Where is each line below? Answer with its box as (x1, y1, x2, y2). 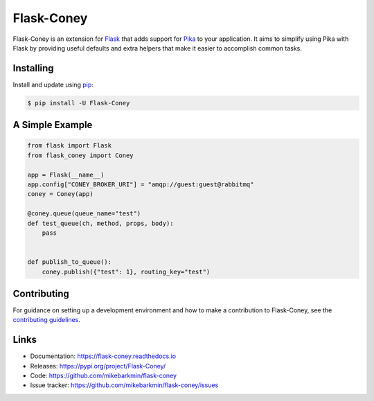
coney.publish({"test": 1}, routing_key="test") (42, 267, 211, 276)
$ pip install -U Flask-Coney (27, 99, 130, 107)
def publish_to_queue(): (27, 258, 112, 266)
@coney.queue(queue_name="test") (27, 210, 141, 217)
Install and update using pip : (12, 80, 93, 89)
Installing (12, 62, 55, 74)
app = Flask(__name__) (27, 170, 105, 179)
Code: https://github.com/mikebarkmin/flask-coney (30, 371, 177, 380)
